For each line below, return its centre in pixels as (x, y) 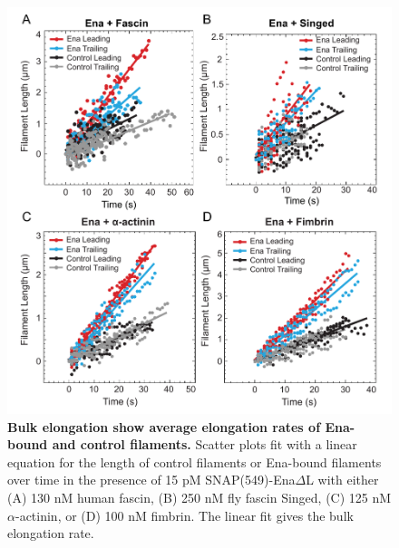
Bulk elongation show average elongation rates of (164, 426)
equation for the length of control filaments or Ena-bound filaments (195, 461)
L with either (342, 480)
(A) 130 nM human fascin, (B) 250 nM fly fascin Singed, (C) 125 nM (199, 497)
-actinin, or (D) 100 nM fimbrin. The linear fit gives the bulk (184, 515)
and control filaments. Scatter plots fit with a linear (204, 444)
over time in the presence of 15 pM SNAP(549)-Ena (151, 480)
